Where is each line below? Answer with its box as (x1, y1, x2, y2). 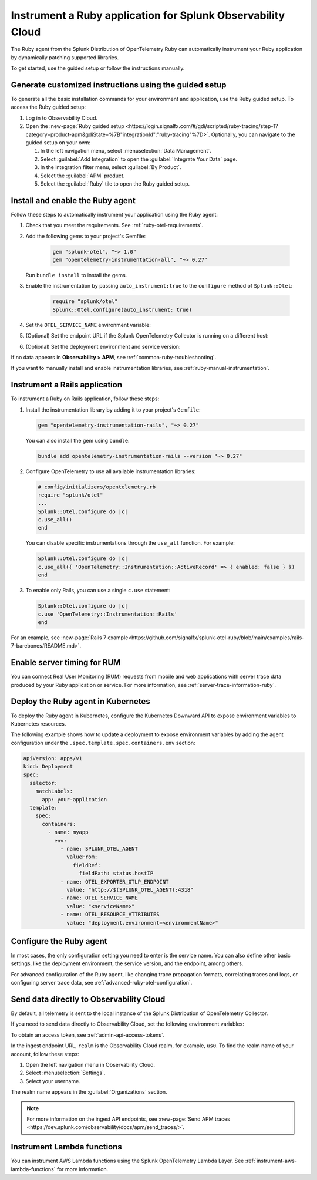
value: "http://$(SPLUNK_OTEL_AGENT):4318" (66, 886, 194, 893)
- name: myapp (48, 829, 89, 836)
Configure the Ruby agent (11, 936, 107, 946)
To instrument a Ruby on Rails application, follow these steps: (11, 395, 160, 402)
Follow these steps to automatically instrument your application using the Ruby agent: (11, 211, 218, 218)
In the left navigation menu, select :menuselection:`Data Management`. (40, 147, 211, 154)
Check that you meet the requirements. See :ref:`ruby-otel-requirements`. (25, 222, 204, 229)
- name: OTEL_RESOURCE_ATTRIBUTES (60, 911, 160, 918)
